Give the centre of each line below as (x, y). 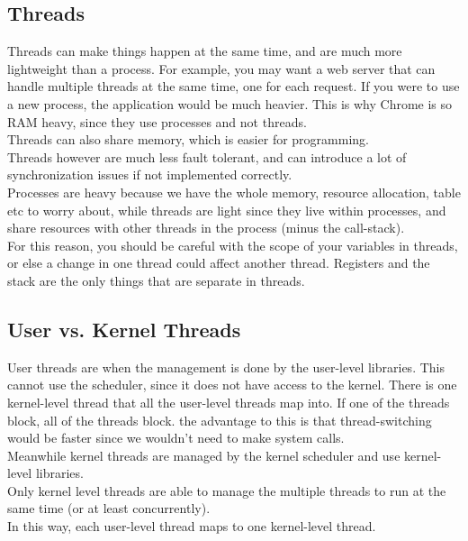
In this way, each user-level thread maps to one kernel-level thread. (192, 526)
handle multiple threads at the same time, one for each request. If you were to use (234, 86)
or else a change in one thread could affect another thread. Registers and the (219, 263)
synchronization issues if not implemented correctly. (150, 174)
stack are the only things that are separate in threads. (156, 280)
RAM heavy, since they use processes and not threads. (157, 121)
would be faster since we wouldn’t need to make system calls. (176, 438)
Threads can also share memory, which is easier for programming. (188, 139)
